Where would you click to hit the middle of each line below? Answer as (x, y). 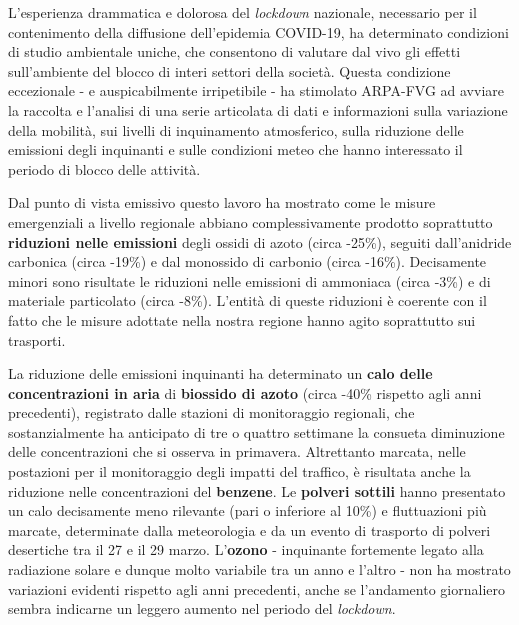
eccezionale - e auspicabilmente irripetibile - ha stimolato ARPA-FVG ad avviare (256, 90)
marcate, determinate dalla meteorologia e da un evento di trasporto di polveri (249, 529)
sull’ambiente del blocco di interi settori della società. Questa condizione (229, 70)
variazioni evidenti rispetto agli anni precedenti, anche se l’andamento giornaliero (256, 588)
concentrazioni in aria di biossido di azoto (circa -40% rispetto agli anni (245, 392)
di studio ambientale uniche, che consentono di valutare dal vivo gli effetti (234, 51)
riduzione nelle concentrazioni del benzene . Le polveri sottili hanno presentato (257, 490)
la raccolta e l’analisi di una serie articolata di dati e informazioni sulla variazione (258, 109)
